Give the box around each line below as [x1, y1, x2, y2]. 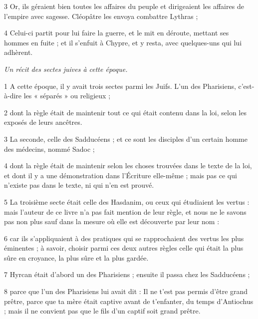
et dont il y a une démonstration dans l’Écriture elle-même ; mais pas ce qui [4, 170, 237, 180]
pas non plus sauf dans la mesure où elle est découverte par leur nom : [4, 216, 220, 227]
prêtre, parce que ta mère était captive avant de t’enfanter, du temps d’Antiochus [4, 296, 254, 306]
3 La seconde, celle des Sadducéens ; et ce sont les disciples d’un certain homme [4, 133, 248, 144]
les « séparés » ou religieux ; [23, 90, 111, 101]
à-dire [4, 90, 22, 101]
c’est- [238, 80, 255, 91]
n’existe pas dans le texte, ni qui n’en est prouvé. [4, 180, 154, 190]
